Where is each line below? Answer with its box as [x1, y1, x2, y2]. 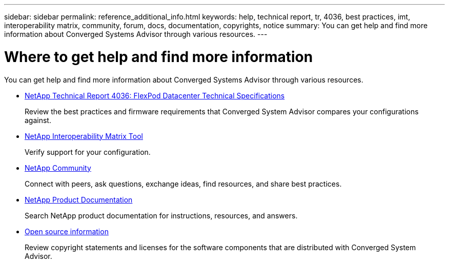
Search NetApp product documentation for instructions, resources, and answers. [25, 211, 298, 220]
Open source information [25, 227, 109, 236]
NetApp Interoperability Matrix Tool [25, 131, 143, 140]
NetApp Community [25, 163, 91, 172]
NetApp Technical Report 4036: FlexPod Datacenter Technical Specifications [25, 91, 285, 100]
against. [25, 115, 51, 125]
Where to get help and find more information [4, 48, 313, 66]
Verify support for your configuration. [25, 147, 151, 156]
